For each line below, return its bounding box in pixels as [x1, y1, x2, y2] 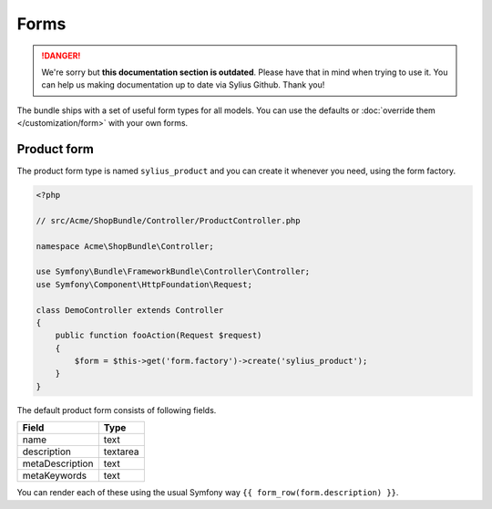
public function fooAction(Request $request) [55, 330, 262, 341]
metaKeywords [22, 470, 87, 483]
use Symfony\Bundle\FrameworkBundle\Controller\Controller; [36, 266, 311, 277]
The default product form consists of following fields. [16, 404, 217, 415]
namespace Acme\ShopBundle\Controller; [36, 241, 214, 251]
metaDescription [22, 457, 94, 470]
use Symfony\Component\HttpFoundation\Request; [36, 279, 252, 289]
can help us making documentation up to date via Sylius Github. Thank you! [41, 79, 325, 90]
